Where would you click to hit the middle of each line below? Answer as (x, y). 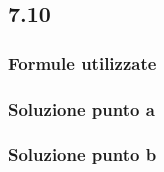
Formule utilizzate (82, 62)
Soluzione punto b (82, 154)
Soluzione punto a (81, 108)
